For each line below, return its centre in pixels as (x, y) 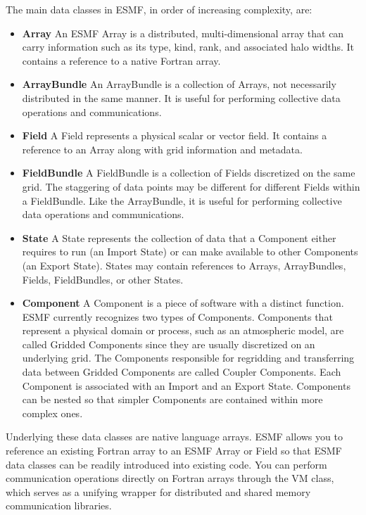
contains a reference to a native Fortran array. (121, 60)
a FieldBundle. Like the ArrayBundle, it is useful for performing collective (182, 200)
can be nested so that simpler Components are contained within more (172, 399)
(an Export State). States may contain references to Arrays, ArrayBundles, (184, 265)
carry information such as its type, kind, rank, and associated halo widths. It (188, 47)
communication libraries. (59, 506)
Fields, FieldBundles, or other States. (103, 279)
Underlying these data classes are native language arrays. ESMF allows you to (174, 437)
